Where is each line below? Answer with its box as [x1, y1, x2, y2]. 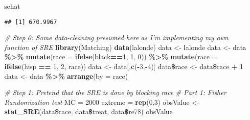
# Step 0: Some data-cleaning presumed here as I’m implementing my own [4, 32, 228, 43]
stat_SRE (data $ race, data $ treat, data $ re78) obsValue [4, 106, 173, 117]
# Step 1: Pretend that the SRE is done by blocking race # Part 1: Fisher [4, 87, 227, 97]
